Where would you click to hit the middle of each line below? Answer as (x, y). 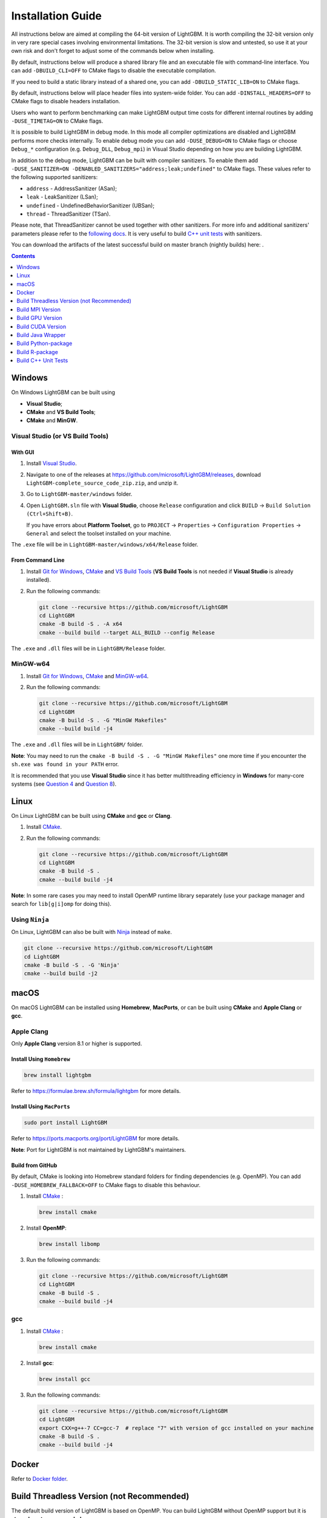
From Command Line (38, 560)
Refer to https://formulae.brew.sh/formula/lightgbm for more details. (96, 1091)
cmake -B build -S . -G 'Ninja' (72, 965)
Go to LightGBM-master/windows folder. (79, 494)
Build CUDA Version (41, 326)
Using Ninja (30, 919)
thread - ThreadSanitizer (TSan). (68, 214)
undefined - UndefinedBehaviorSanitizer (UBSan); (90, 205)
